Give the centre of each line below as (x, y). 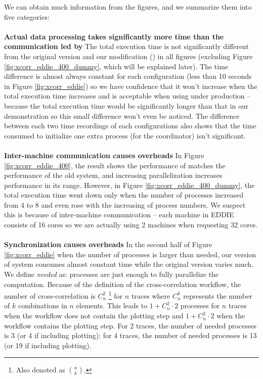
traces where (151, 295)
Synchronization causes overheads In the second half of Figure (108, 244)
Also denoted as (40, 370)
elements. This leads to (112, 305)
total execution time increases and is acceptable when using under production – (127, 96)
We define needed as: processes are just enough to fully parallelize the (112, 274)
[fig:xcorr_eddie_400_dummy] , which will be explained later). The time (116, 66)
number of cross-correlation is (50, 295)
